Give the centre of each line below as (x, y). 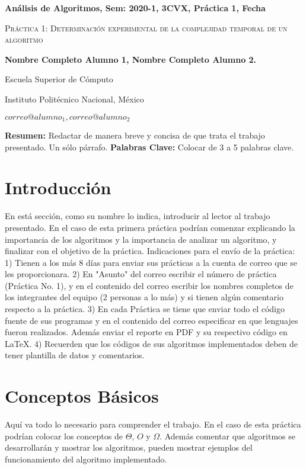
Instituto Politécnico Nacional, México (74, 99)
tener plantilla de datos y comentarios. (75, 355)
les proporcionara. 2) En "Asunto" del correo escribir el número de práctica (141, 274)
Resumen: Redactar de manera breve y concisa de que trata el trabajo (135, 135)
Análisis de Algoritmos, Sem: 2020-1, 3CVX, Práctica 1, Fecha (135, 8)
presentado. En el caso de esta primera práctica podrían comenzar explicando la (150, 227)
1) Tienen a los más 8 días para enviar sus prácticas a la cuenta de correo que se (151, 262)
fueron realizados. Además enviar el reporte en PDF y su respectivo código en (146, 332)
